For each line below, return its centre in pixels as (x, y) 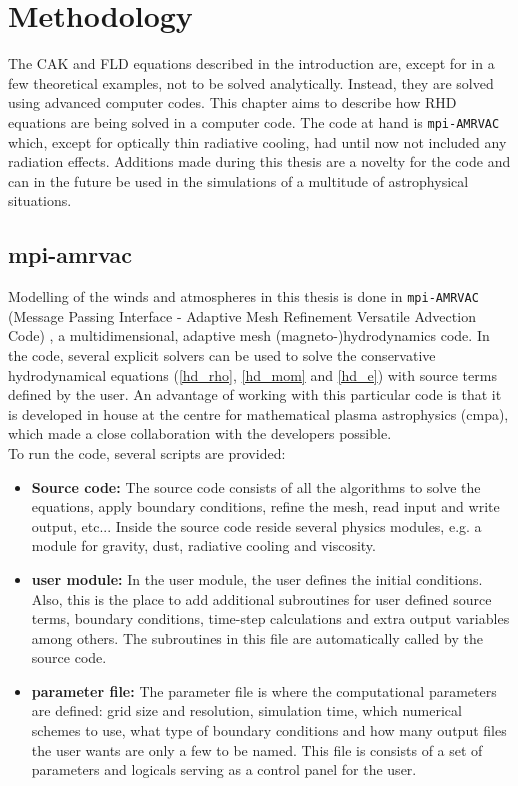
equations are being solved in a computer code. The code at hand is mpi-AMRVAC (254, 121)
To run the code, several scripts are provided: (147, 452)
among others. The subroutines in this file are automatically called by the (257, 637)
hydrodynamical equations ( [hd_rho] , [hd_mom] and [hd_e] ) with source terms (252, 374)
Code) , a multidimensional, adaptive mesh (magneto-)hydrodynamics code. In (249, 335)
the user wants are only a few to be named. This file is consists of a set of (257, 749)
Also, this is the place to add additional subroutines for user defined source (261, 598)
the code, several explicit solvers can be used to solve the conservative (222, 354)
